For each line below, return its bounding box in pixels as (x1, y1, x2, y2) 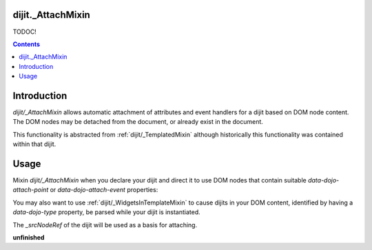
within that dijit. (12, 140, 56, 148)
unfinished (12, 233, 45, 242)
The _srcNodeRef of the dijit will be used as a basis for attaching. (12, 220, 198, 229)
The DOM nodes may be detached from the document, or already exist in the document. (12, 118, 263, 126)
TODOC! (12, 28, 37, 36)
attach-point (12, 186, 49, 194)
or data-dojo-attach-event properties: (50, 186, 158, 194)
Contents (12, 40, 41, 48)
